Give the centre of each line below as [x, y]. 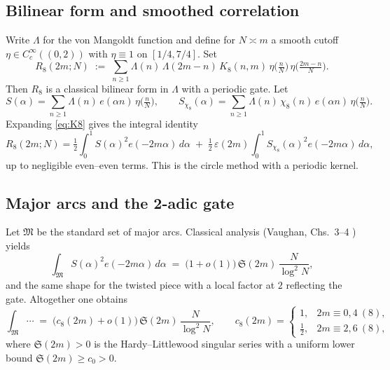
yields [18, 245]
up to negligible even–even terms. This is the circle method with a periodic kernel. [182, 164]
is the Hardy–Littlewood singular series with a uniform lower [224, 344]
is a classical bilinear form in [107, 88]
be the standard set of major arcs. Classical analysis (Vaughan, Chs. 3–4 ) [196, 232]
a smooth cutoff [305, 40]
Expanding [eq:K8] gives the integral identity [102, 123]
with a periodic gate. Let [235, 88]
